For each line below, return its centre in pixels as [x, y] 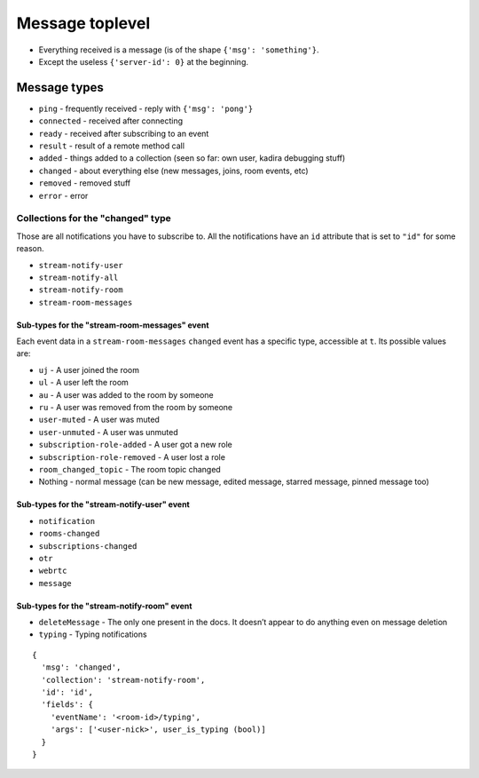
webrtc [53, 571]
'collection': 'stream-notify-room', [123, 680]
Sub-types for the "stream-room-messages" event [113, 325]
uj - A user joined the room [89, 369]
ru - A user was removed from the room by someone [136, 408]
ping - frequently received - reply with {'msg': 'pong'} [146, 108]
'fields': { [67, 705]
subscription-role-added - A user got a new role [135, 445]
